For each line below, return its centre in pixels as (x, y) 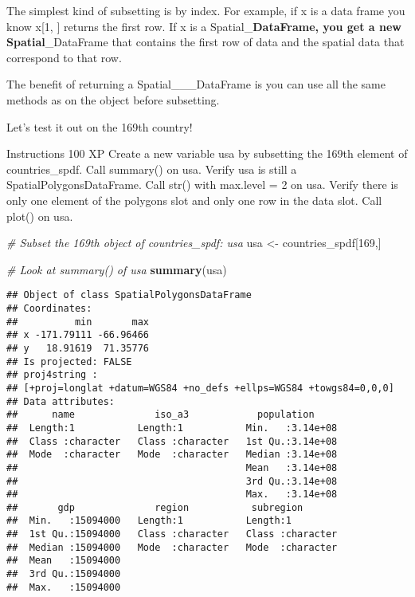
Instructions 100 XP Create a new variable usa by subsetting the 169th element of (207, 153)
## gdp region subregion (155, 507)
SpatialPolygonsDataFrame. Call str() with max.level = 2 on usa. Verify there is (202, 185)
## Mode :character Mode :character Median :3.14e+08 (172, 455)
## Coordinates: (49, 308)
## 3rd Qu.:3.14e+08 (172, 481)
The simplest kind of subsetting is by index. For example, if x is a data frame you (206, 10)
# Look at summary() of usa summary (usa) (117, 269)
